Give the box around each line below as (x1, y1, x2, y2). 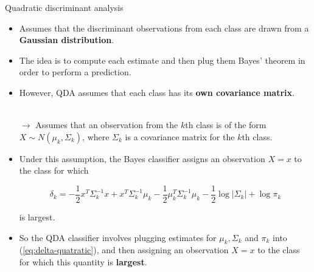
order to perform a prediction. (19, 66, 131, 78)
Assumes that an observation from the (35, 118, 178, 131)
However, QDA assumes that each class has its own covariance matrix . (19, 86, 295, 98)
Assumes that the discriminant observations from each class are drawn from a (19, 21, 309, 34)
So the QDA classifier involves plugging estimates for (19, 231, 217, 243)
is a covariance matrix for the (125, 130, 235, 143)
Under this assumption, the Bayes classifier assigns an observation (19, 152, 265, 165)
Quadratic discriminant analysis (5, 1, 124, 13)
